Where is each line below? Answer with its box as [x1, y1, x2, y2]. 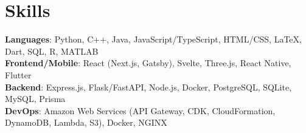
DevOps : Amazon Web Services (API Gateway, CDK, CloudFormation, [5, 104, 276, 117]
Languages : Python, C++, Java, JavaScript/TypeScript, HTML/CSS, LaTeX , [5, 33, 302, 46]
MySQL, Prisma [5, 92, 66, 105]
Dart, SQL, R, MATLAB [5, 44, 99, 57]
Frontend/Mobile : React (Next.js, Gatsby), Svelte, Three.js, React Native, [5, 56, 291, 69]
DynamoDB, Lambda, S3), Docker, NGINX [5, 116, 167, 129]
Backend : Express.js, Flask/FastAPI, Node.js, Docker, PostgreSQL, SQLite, [5, 80, 292, 93]
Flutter [5, 68, 32, 81]
